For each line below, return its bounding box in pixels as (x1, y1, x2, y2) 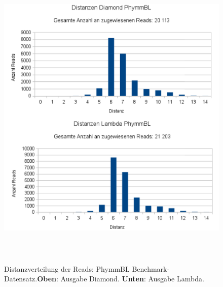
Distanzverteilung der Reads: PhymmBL (4, 263, 130, 274)
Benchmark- (132, 263, 170, 274)
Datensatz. (4, 273, 38, 284)
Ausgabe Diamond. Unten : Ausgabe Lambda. (60, 273, 204, 284)
